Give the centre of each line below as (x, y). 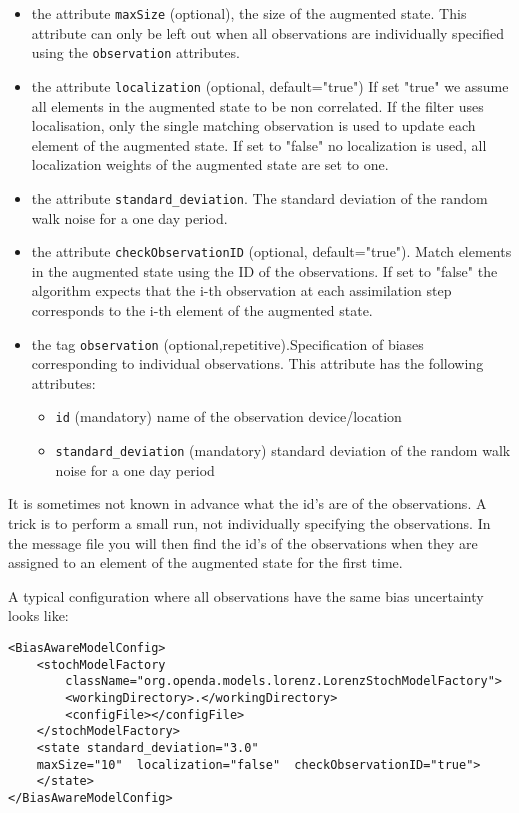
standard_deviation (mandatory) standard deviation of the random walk (283, 450)
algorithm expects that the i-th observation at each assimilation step (241, 290)
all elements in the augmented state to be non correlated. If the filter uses (257, 105)
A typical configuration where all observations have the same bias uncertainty (246, 595)
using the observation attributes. (135, 52)
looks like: (38, 615)
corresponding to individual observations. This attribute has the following (257, 363)
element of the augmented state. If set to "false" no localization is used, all (259, 144)
